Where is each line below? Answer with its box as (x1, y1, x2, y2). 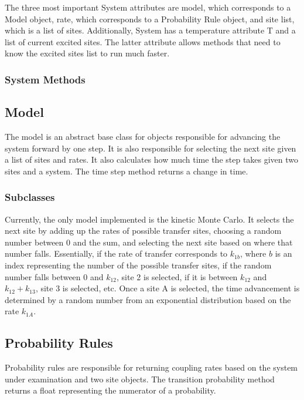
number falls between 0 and (5, 270, 104, 283)
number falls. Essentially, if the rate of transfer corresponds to (5, 247, 228, 260)
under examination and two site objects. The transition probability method (5, 372, 275, 385)
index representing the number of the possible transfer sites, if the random (5, 258, 272, 271)
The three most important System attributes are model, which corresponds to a (5, 1, 291, 13)
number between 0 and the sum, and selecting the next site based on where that (5, 236, 293, 248)
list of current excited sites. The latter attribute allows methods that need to (5, 35, 281, 48)
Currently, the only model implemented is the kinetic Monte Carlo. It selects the (5, 213, 294, 225)
